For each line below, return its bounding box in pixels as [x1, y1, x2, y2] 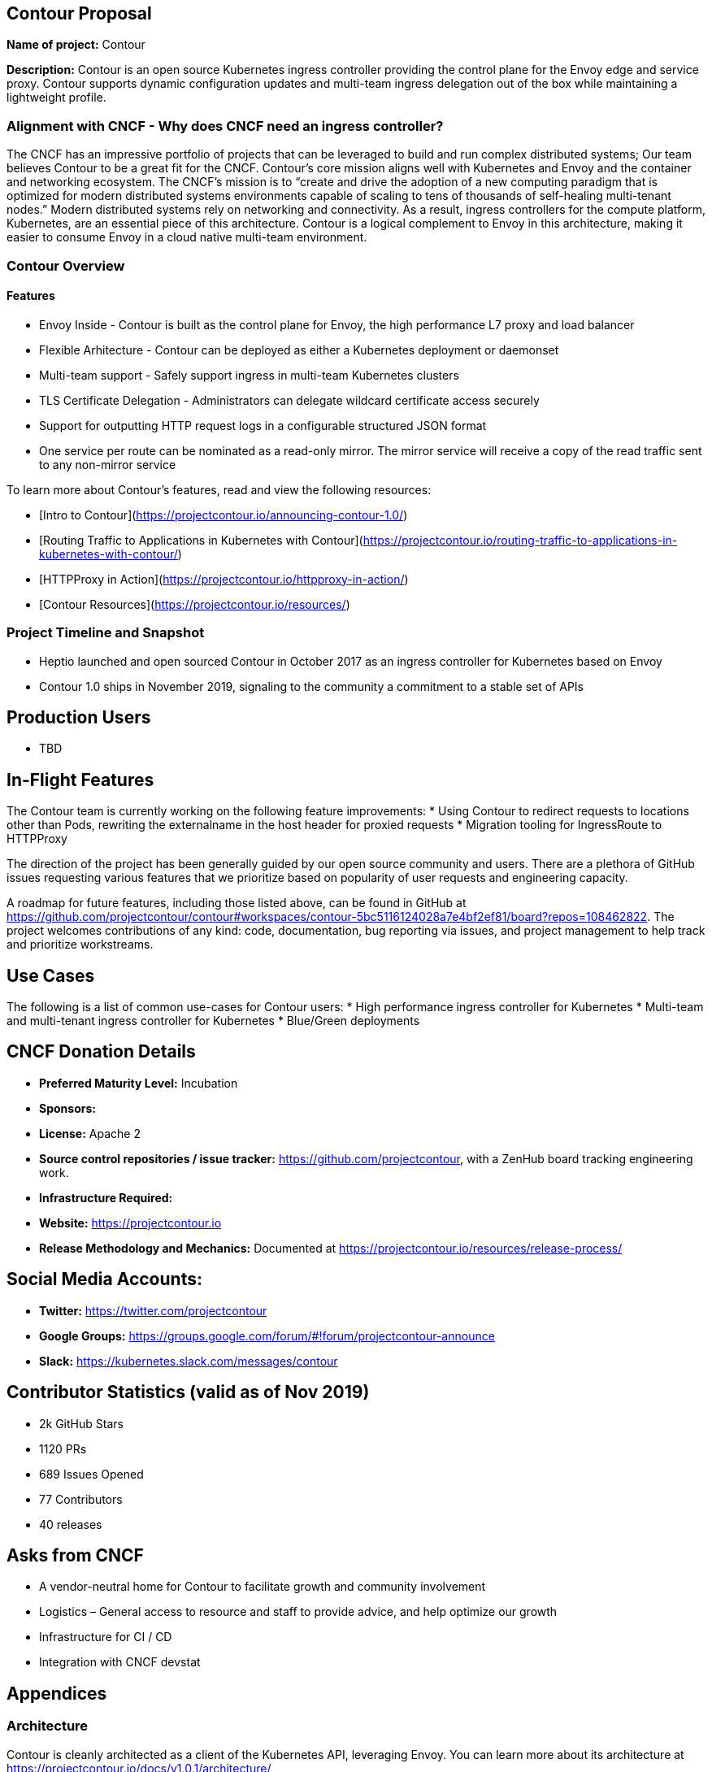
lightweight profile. [7, 90, 106, 105]
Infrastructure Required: [39, 1190, 173, 1205]
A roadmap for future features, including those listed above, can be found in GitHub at [7, 896, 467, 910]
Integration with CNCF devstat [39, 1655, 201, 1670]
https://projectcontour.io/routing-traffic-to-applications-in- [363, 532, 678, 547]
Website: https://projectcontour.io [39, 1215, 222, 1230]
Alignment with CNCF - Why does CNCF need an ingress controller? [7, 117, 444, 134]
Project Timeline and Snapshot [7, 624, 205, 641]
